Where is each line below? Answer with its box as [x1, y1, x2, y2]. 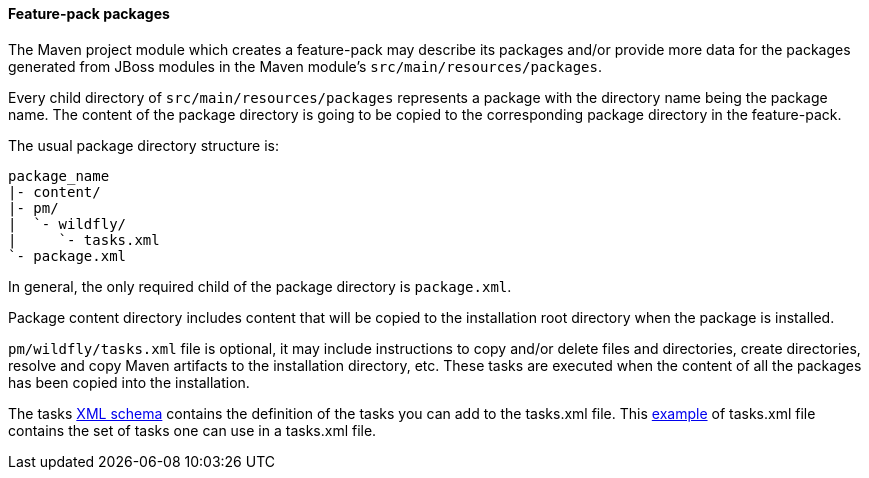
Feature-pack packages [8, 5, 170, 22]
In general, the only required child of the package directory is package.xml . [8, 277, 512, 295]
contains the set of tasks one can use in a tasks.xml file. [8, 421, 377, 439]
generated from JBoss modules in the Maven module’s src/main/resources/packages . [8, 57, 602, 75]
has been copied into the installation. [8, 373, 250, 391]
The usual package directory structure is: [8, 136, 279, 154]
